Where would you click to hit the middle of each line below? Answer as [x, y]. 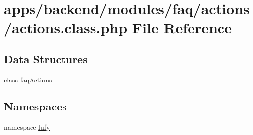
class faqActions [28, 79]
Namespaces [35, 106]
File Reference [182, 28]
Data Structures [46, 59]
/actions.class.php [66, 28]
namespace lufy [27, 126]
